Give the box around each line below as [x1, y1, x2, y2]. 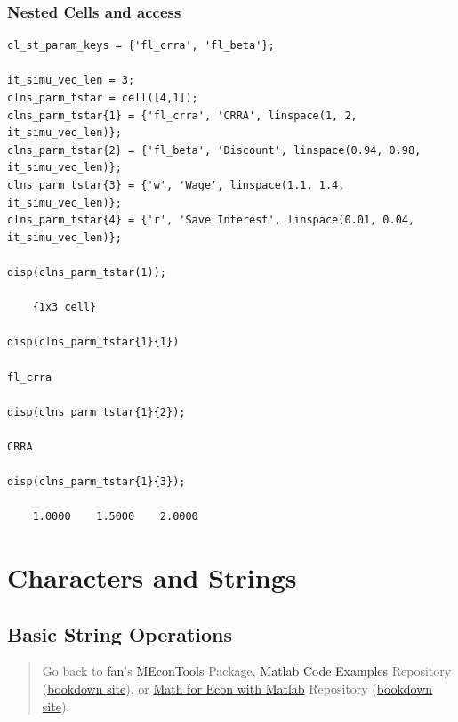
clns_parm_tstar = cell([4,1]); [7, 92, 198, 104]
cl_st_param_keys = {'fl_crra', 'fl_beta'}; [7, 39, 275, 53]
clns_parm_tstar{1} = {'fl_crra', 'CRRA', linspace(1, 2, [7, 109, 358, 122]
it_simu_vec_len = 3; [7, 74, 135, 87]
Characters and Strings [7, 559, 297, 596]
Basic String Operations [7, 620, 233, 647]
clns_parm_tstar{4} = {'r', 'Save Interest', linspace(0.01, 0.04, [7, 214, 415, 227]
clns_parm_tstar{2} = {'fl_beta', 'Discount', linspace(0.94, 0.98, [7, 143, 422, 157]
